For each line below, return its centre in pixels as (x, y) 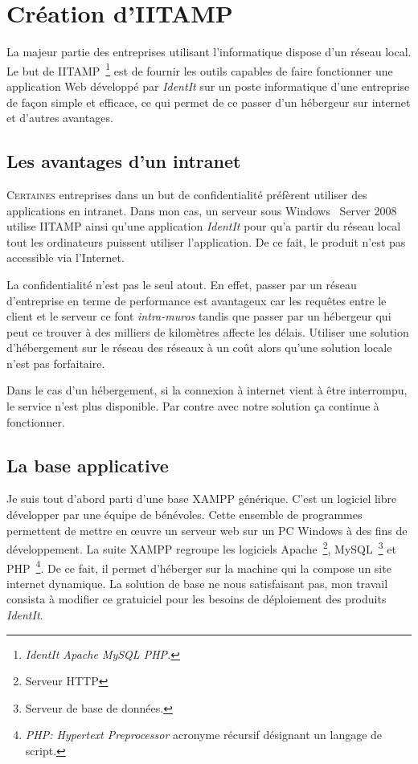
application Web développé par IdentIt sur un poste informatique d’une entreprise (208, 86)
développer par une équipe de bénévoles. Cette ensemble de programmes (184, 515)
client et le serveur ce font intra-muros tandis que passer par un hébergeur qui (199, 316)
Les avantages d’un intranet (124, 161)
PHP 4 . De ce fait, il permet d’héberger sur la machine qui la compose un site (199, 566)
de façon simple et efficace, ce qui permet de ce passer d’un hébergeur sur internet (209, 102)
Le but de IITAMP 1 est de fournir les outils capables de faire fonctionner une (200, 69)
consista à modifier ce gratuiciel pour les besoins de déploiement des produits (197, 599)
